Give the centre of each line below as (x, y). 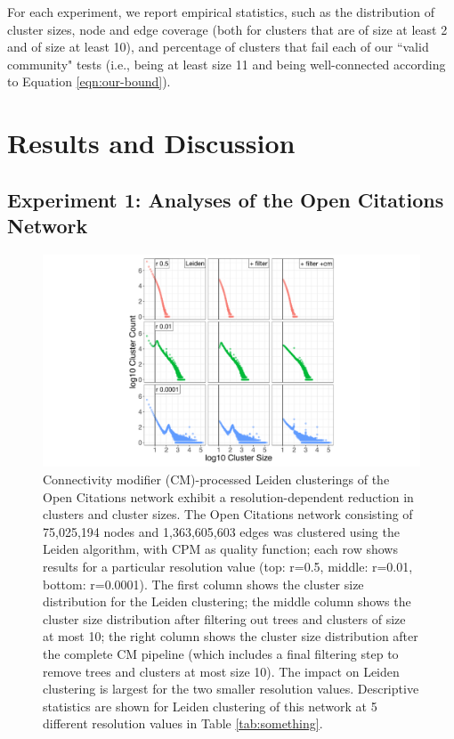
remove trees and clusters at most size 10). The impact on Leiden (221, 671)
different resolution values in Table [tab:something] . (183, 723)
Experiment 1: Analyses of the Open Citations (226, 199)
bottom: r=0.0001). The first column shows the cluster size (203, 584)
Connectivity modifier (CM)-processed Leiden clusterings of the (216, 479)
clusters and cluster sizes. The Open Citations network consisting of (228, 514)
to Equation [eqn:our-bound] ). (89, 81)
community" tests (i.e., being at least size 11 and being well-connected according (227, 64)
